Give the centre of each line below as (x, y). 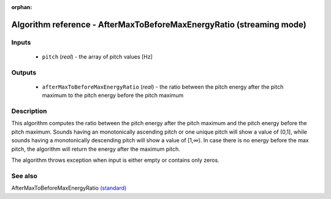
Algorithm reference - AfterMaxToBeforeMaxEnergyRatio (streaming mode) (159, 24)
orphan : (22, 7)
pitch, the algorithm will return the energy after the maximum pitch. (96, 149)
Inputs (21, 42)
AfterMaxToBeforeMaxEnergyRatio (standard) (69, 188)
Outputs (24, 72)
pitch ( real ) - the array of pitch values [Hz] (97, 56)
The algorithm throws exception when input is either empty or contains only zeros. (116, 160)
